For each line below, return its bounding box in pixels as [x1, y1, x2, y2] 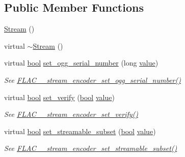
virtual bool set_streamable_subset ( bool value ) [4, 125, 156, 136]
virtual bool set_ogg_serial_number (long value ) [4, 57, 158, 68]
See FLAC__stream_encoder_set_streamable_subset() [4, 143, 177, 153]
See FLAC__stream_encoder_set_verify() [4, 109, 139, 119]
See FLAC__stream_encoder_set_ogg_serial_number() [4, 74, 181, 85]
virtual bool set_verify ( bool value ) [4, 91, 115, 102]
